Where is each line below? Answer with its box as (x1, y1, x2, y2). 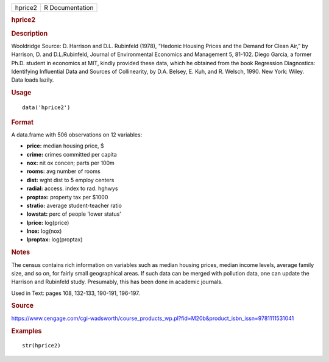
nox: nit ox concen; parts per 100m (26, 159, 115, 166)
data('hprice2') (22, 104, 71, 111)
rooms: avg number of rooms (26, 168, 101, 175)
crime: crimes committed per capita (26, 151, 117, 158)
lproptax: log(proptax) (26, 236, 83, 243)
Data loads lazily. (11, 76, 54, 83)
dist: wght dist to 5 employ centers (26, 176, 115, 183)
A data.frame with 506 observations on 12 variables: (11, 131, 143, 138)
